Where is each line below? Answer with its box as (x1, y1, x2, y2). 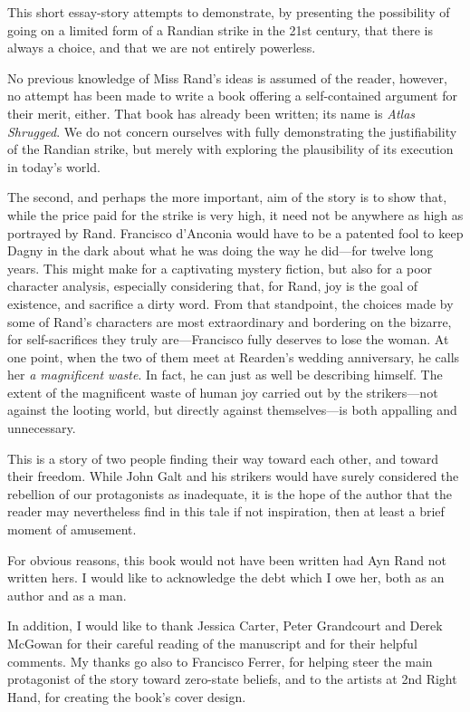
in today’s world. (7, 157, 101, 176)
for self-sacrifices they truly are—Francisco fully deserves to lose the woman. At (7, 330, 449, 349)
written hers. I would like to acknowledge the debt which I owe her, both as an (7, 568, 445, 587)
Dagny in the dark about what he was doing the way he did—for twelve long (7, 241, 434, 260)
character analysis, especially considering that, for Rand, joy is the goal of (7, 276, 418, 295)
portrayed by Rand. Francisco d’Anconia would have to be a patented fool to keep (7, 223, 464, 242)
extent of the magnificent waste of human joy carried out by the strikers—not (7, 382, 438, 401)
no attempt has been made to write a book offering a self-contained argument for (7, 86, 457, 105)
